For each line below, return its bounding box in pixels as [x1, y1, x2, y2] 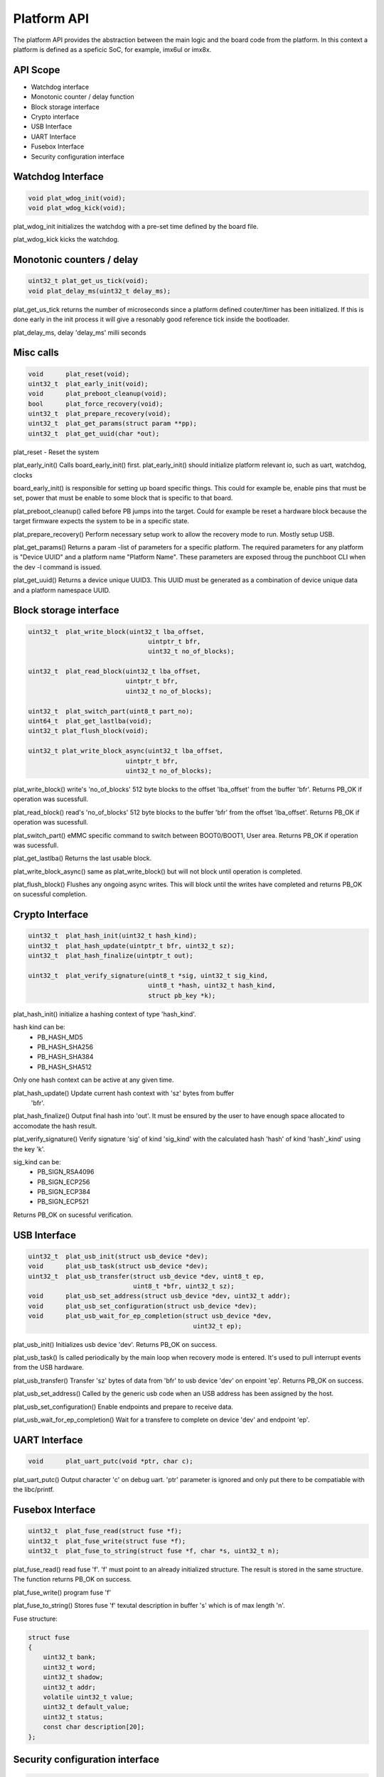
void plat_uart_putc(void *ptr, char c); [28, 1457, 193, 1465]
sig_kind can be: [13, 1157, 62, 1166]
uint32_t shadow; [43, 1673, 104, 1681]
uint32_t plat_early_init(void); [28, 380, 149, 387]
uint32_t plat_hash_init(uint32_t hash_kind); [28, 932, 197, 940]
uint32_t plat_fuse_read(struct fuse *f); [28, 1527, 183, 1535]
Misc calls [13, 347, 60, 359]
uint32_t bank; [43, 1653, 96, 1661]
